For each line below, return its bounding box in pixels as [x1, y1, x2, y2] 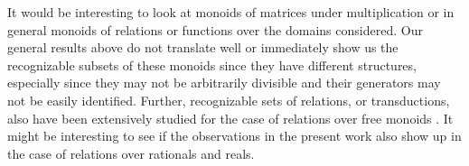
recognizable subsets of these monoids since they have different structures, [7, 55, 417, 74]
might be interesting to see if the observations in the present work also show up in [7, 126, 462, 145]
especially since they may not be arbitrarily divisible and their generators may [7, 73, 441, 92]
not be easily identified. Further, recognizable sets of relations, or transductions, [7, 90, 450, 109]
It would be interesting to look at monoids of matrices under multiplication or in [7, 3, 455, 21]
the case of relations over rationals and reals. [7, 143, 255, 162]
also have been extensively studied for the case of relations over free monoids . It [7, 108, 454, 127]
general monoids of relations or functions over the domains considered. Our [7, 20, 423, 39]
